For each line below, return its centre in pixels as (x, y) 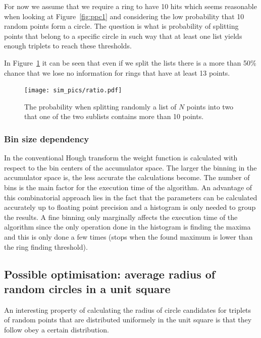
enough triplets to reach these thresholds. (68, 46)
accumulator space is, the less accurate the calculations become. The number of (127, 177)
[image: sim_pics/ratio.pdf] (73, 91)
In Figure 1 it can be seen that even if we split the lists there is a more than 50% (130, 62)
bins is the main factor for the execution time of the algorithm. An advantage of (128, 187)
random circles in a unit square (87, 288)
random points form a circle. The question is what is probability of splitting (121, 26)
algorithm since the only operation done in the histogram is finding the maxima (127, 227)
